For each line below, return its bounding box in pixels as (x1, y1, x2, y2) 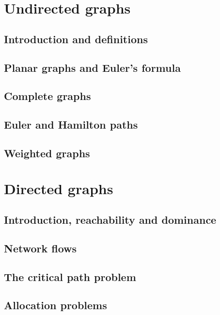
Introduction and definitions (4, 31, 148, 46)
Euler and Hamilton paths (4, 117, 138, 132)
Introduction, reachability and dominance (4, 212, 217, 227)
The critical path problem (4, 269, 136, 284)
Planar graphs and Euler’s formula (4, 60, 181, 75)
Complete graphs (4, 88, 91, 103)
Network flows (4, 240, 77, 255)
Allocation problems (4, 298, 107, 313)
